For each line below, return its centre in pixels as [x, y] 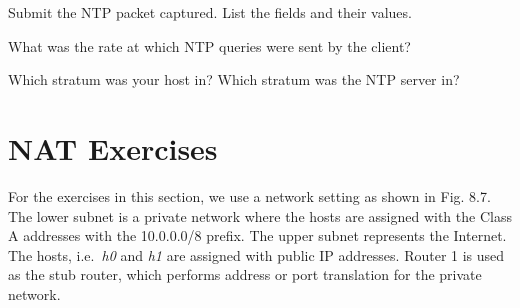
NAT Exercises [113, 147]
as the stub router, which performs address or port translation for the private [245, 274]
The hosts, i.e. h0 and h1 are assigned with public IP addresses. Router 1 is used [256, 254]
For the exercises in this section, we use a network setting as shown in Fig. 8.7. [249, 195]
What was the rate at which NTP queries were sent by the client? [209, 45]
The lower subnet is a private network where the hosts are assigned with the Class [260, 215]
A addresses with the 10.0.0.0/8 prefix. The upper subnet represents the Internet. [257, 235]
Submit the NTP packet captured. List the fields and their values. [210, 12]
